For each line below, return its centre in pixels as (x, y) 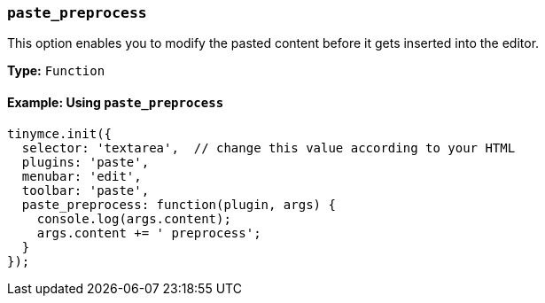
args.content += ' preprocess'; (149, 233)
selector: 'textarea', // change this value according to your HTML (269, 148)
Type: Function (56, 71)
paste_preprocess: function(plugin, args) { (179, 204)
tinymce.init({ (60, 133)
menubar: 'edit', (82, 176)
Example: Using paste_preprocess (116, 102)
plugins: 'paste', (86, 162)
